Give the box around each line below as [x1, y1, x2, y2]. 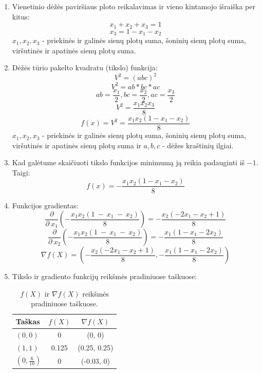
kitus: [12, 11, 30, 22]
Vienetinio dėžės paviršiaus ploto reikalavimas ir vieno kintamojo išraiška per [12, 1, 255, 11]
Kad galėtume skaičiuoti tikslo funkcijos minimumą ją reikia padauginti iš [12, 157, 245, 168]
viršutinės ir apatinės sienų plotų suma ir [12, 140, 141, 150]
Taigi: [12, 167, 30, 178]
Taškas [15, 316, 40, 326]
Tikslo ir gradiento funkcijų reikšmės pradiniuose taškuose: [12, 271, 197, 282]
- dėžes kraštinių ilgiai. [162, 140, 234, 150]
